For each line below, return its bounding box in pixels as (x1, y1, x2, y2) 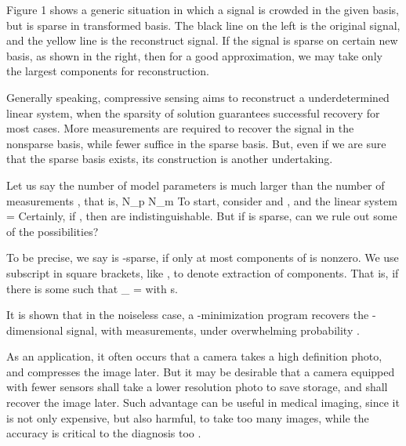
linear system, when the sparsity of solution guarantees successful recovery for (6, 104, 380, 121)
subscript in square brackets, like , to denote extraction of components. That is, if (6, 264, 399, 281)
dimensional (6, 321, 63, 338)
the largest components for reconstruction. (6, 63, 209, 79)
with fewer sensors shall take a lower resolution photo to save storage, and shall (6, 379, 388, 395)
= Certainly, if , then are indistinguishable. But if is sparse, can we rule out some (6, 208, 397, 224)
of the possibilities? (6, 223, 99, 239)
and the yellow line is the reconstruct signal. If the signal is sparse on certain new (6, 32, 398, 49)
